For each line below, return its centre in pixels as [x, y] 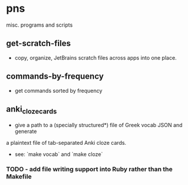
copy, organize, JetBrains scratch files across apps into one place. [96, 57]
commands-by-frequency [55, 77]
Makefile [19, 177]
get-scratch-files [38, 43]
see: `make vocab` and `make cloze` [59, 154]
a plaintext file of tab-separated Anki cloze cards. [66, 142]
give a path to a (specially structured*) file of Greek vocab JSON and [98, 125]
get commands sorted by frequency [58, 90]
